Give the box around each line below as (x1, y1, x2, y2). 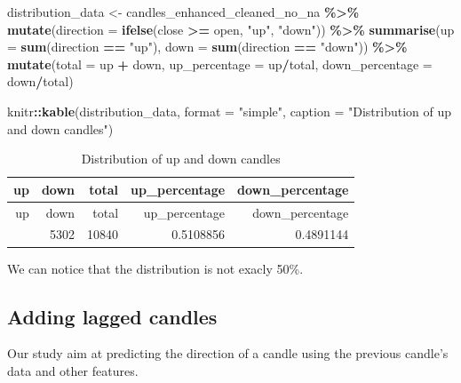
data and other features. (7, 361, 139, 379)
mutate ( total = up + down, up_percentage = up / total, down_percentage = (7, 54, 433, 73)
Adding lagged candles (7, 302, 218, 330)
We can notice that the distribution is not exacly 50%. (7, 259, 304, 277)
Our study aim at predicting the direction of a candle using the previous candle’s (7, 344, 449, 363)
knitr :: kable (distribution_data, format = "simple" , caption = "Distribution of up (7, 101, 452, 120)
